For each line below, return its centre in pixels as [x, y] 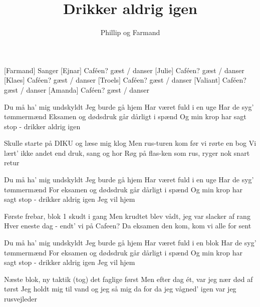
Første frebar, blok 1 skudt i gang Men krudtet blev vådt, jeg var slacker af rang [127, 216]
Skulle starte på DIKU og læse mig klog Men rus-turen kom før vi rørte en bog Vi [130, 143]
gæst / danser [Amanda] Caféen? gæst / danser [77, 89]
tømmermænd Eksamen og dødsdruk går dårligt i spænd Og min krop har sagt [125, 116]
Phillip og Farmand [130, 32]
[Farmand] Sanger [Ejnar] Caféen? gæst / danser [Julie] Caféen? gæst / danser [124, 70]
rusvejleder [21, 298]
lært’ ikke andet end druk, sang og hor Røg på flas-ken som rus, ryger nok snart [127, 152]
